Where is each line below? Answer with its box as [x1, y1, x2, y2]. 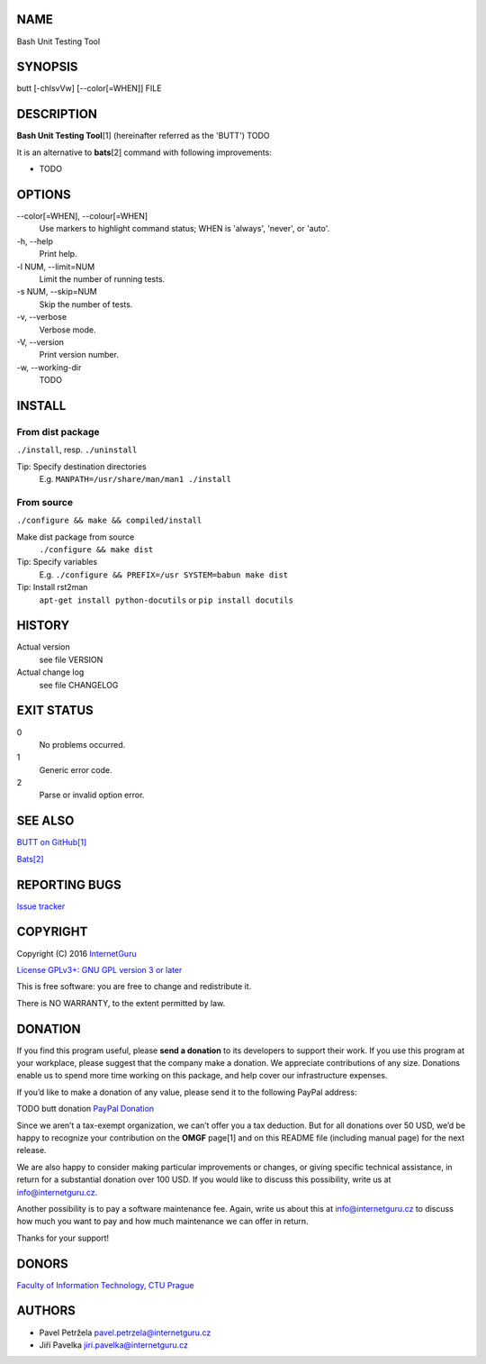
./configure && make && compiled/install [16, 515, 202, 526]
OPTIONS [16, 186, 71, 202]
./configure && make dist [39, 544, 154, 554]
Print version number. [39, 350, 119, 360]
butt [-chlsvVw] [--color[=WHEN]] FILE [16, 83, 162, 94]
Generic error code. [39, 764, 112, 775]
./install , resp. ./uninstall [16, 444, 138, 455]
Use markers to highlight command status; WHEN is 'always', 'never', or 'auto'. [39, 223, 330, 234]
